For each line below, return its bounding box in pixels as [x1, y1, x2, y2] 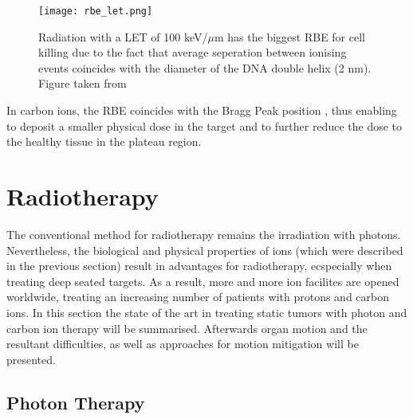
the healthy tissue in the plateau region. [6, 133, 202, 150]
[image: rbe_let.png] [38, 6, 153, 17]
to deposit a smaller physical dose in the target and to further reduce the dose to [6, 117, 403, 134]
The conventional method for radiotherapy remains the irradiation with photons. [6, 225, 401, 242]
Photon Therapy [6, 390, 145, 414]
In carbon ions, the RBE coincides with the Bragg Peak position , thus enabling [6, 102, 397, 119]
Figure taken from [38, 75, 127, 92]
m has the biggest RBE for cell [214, 28, 365, 45]
